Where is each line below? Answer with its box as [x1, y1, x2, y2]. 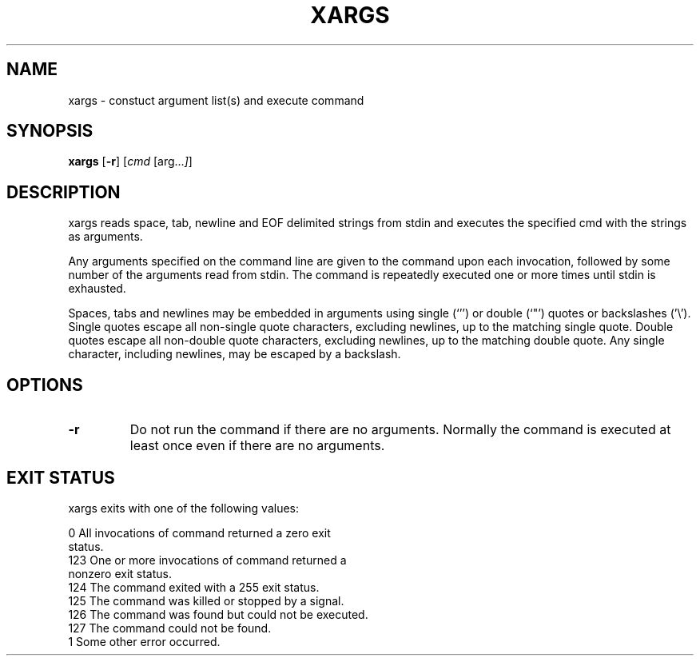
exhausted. [68, 281, 126, 296]
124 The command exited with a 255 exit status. [68, 580, 320, 594]
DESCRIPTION [6, 181, 121, 202]
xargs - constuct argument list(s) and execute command [68, 93, 364, 107]
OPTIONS [6, 374, 83, 395]
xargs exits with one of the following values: [68, 500, 300, 515]
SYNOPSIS [6, 121, 93, 142]
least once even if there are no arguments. [129, 437, 385, 454]
